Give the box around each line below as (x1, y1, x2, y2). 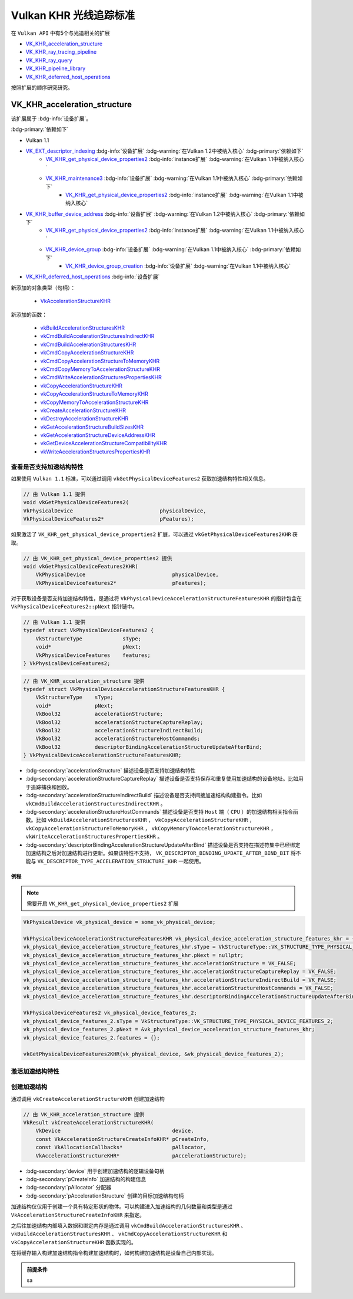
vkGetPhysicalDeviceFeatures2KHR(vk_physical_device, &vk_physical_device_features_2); (23, 1051, 284, 1058)
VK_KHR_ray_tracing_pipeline (25, 48, 97, 55)
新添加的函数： (11, 311, 47, 318)
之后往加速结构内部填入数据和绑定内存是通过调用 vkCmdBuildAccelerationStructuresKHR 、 (11, 1222, 247, 1229)
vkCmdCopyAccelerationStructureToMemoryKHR (40, 357, 160, 364)
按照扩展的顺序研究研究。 (11, 84, 73, 91)
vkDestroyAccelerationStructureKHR (40, 415, 129, 422)
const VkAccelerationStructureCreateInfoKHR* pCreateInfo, (35, 1136, 210, 1142)
